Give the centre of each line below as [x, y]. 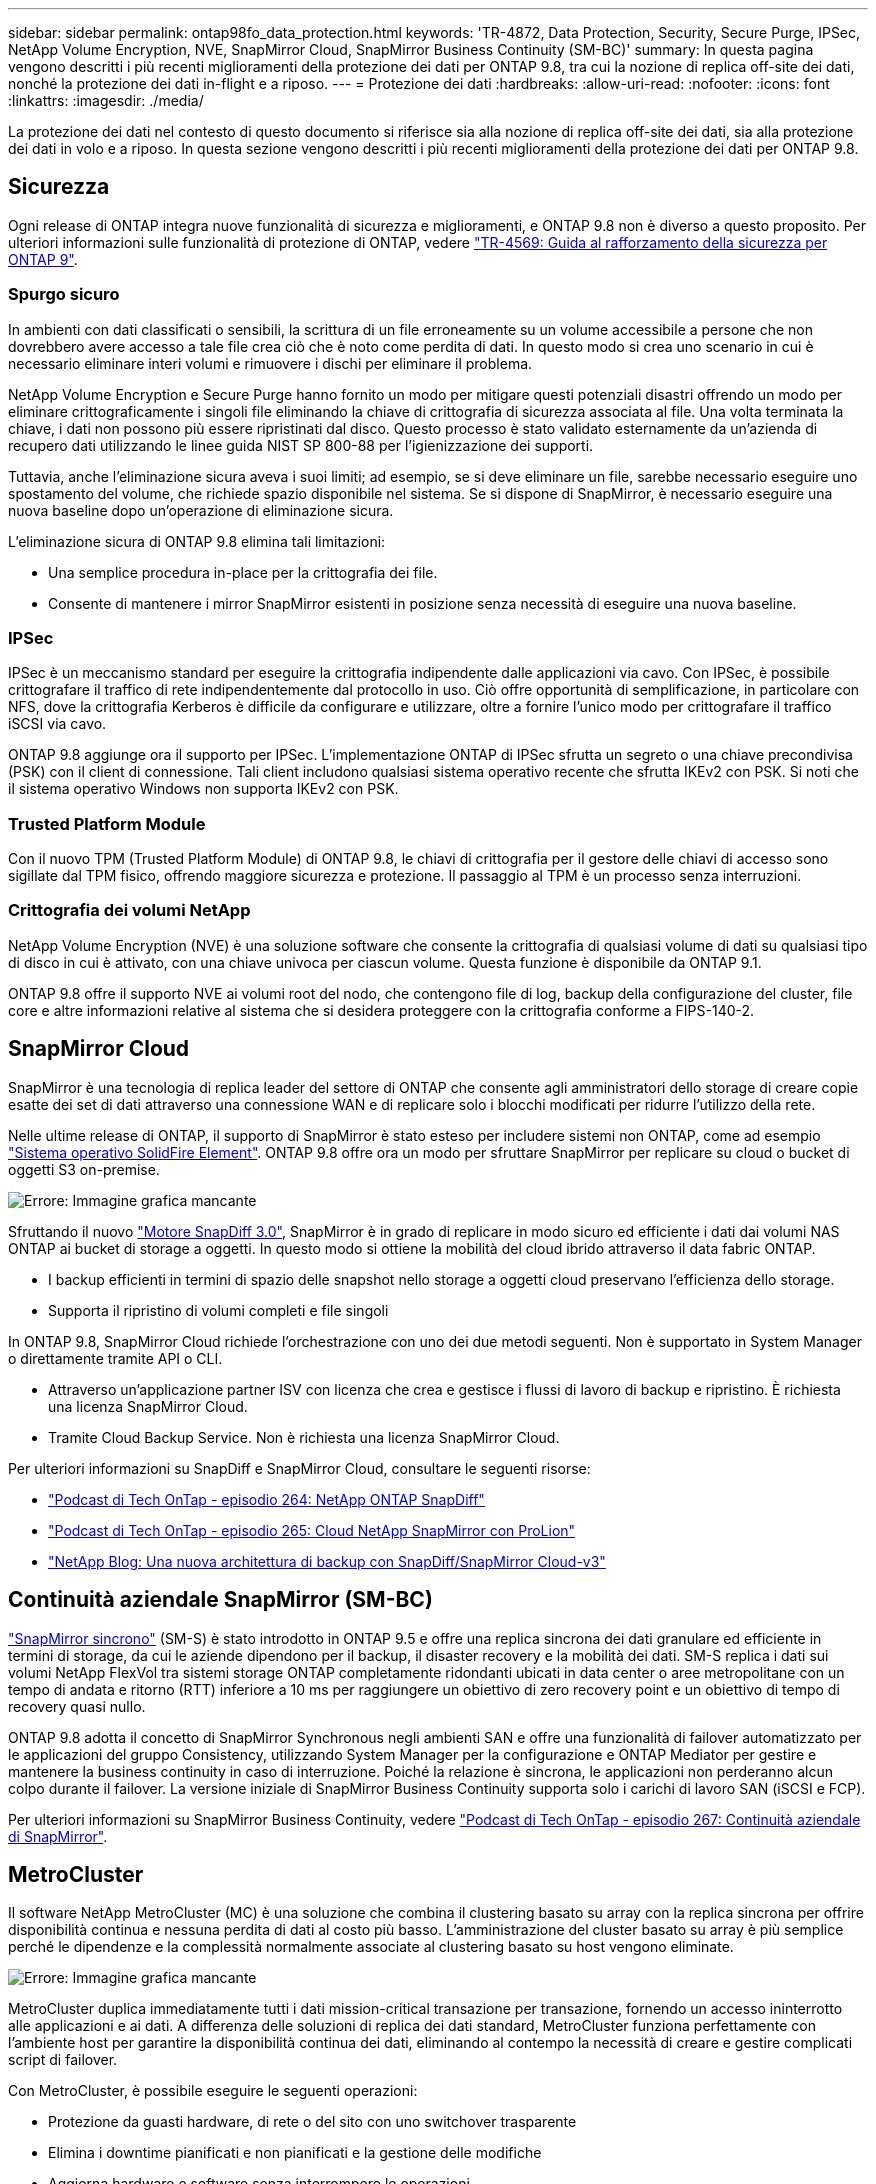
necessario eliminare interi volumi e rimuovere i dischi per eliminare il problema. [270, 363]
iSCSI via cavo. [57, 724]
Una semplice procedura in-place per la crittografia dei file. [243, 572]
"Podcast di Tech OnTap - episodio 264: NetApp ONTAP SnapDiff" [266, 1499]
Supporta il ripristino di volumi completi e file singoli [218, 1310]
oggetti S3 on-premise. [84, 1169]
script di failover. [63, 2060]
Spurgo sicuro [64, 294]
